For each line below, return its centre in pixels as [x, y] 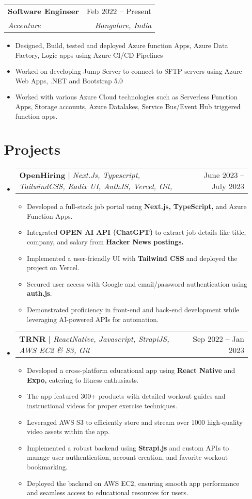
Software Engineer [43, 11]
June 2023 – [224, 175]
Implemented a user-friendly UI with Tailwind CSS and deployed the [132, 258]
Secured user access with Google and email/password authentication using [137, 283]
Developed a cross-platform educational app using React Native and [131, 370]
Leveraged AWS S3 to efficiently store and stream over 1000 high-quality [135, 422]
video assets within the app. [68, 431]
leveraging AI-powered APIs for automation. [93, 319]
